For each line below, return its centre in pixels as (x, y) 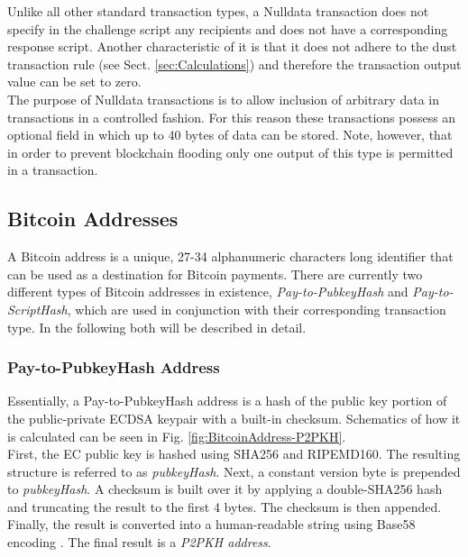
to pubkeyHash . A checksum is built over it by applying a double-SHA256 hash (225, 489)
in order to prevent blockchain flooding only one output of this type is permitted (230, 152)
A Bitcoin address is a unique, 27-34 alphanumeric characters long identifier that (230, 256)
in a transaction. (53, 170)
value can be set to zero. (74, 82)
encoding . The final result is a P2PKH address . (139, 542)
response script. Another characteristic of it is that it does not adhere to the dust (232, 46)
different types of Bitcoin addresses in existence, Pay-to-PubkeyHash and (208, 292)
